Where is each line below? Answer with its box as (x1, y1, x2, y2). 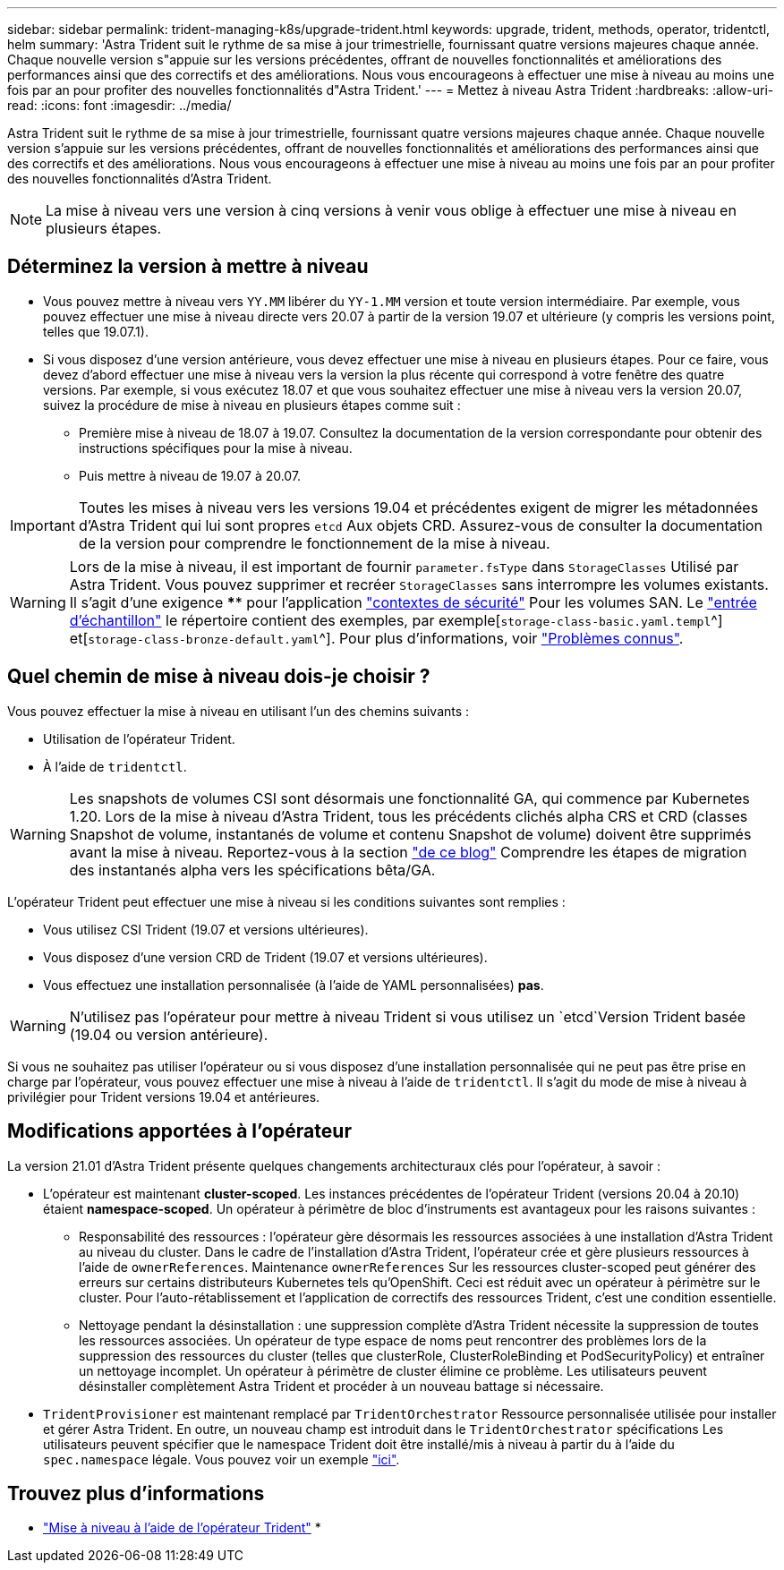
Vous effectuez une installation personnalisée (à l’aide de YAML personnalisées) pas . (43, 977, 544, 993)
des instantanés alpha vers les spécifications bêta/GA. (69, 860, 436, 879)
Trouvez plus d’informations (7, 1481, 265, 1505)
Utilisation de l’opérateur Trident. (43, 730, 235, 747)
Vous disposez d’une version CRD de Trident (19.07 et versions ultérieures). (43, 949, 488, 965)
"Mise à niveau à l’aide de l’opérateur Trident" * (43, 1520, 321, 1536)
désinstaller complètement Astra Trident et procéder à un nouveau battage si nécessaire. (79, 1378, 604, 1394)
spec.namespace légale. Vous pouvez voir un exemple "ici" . (43, 1451, 400, 1467)
